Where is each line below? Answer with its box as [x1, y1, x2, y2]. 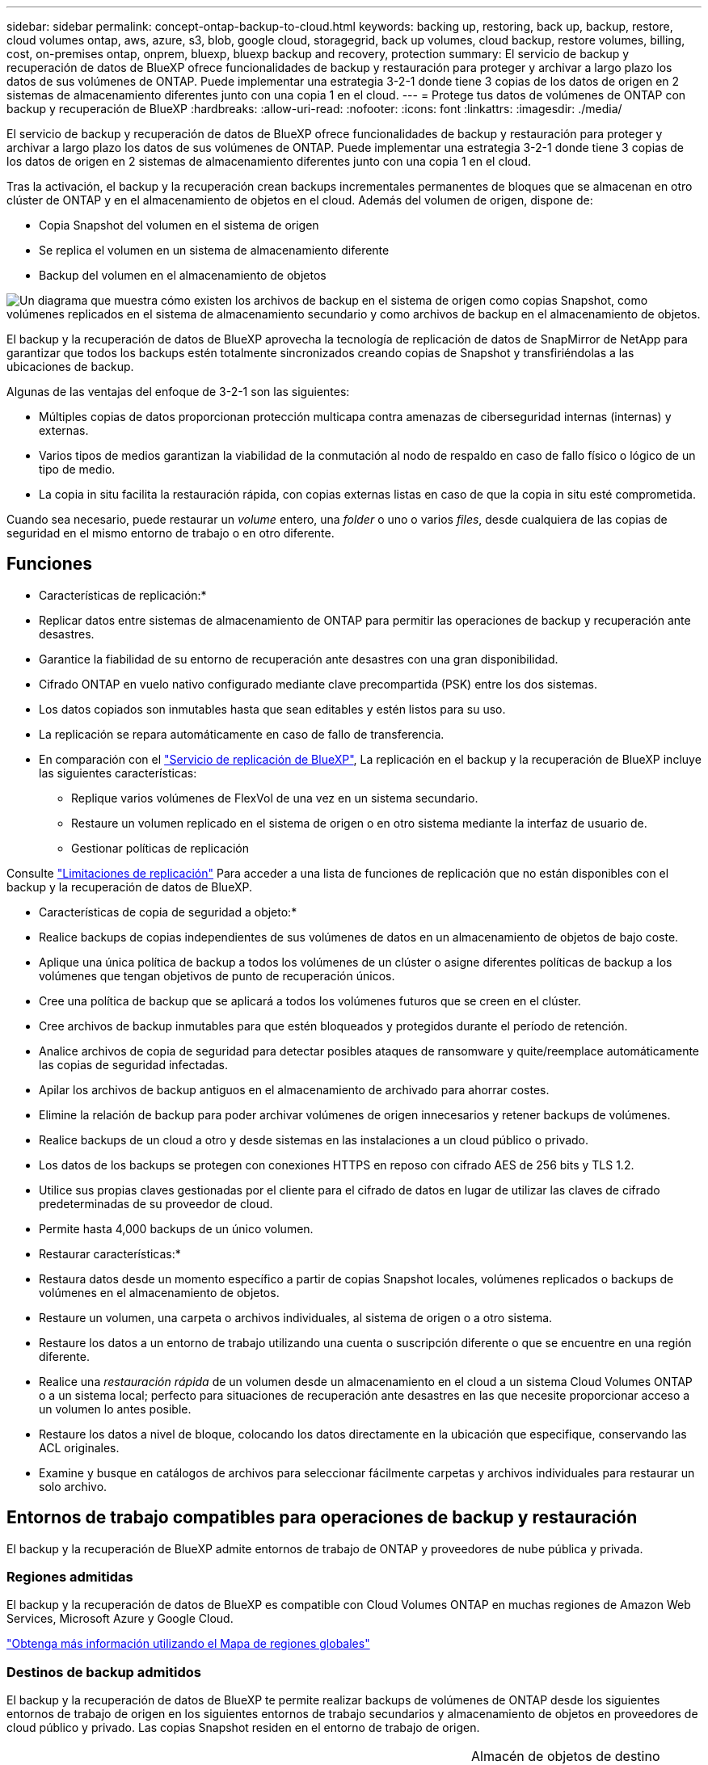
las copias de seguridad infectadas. [39, 1057, 228, 1072]
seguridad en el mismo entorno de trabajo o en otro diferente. [6, 526, 335, 540]
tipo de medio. [39, 462, 116, 476]
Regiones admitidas [6, 1569, 133, 1586]
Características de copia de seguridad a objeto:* [39, 904, 297, 919]
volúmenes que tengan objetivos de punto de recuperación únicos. [39, 968, 395, 983]
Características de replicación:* [39, 588, 207, 602]
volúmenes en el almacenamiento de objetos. [39, 1285, 280, 1300]
